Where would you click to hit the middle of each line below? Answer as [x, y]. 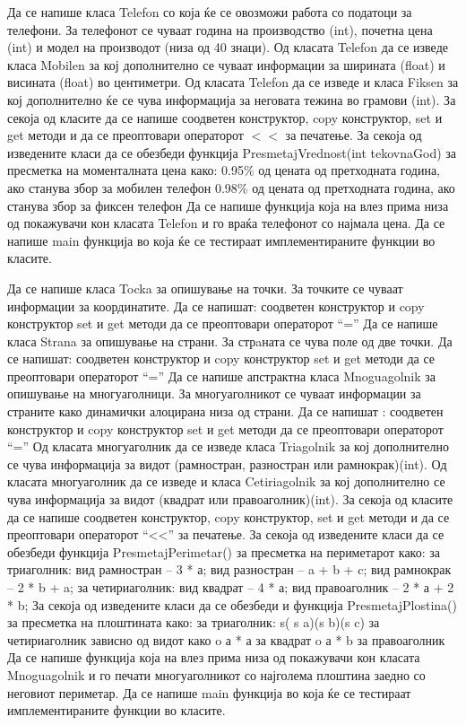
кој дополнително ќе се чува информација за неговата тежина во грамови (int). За [232, 99]
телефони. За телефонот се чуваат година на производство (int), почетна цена [220, 29]
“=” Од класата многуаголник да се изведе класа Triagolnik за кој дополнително [228, 446]
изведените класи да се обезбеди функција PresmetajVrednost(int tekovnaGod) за [232, 152]
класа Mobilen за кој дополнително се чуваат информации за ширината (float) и [226, 64]
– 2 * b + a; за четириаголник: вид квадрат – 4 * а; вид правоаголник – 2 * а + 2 [231, 587]
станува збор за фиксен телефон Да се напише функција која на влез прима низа [228, 205]
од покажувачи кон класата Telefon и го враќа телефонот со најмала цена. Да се [226, 223]
